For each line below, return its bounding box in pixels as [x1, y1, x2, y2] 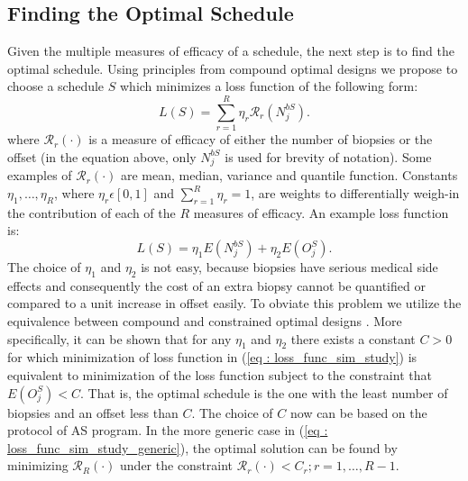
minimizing [7, 456, 69, 475]
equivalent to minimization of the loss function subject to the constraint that [7, 365, 432, 384]
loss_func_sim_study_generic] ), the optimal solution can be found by [7, 438, 398, 457]
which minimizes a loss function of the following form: [119, 77, 418, 95]
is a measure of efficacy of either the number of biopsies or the [88, 130, 433, 149]
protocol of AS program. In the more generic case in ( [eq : [7, 421, 328, 440]
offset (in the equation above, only [7, 147, 197, 166]
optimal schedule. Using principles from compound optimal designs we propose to [7, 59, 458, 77]
